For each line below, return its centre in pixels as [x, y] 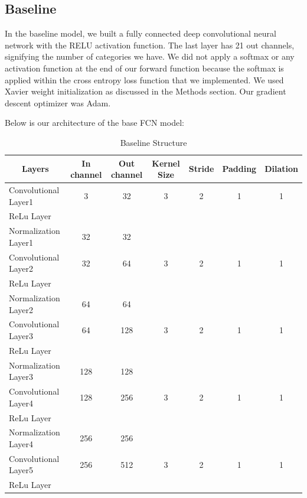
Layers [35, 169]
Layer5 [21, 470]
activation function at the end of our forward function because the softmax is [144, 68]
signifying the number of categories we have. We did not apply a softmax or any [150, 56]
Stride [201, 169]
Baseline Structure [153, 142]
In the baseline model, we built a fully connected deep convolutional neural [141, 33]
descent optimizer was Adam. [58, 102]
